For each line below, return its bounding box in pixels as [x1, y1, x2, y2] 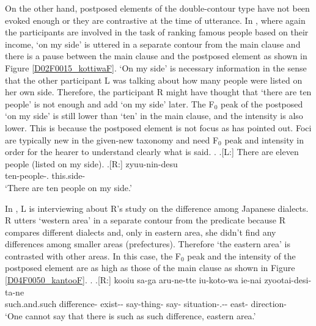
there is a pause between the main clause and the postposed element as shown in [5, 49, 307, 62]
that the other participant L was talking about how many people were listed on [5, 73, 303, 86]
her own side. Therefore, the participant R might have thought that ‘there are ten [5, 85, 312, 98]
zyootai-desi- [264, 273, 312, 286]
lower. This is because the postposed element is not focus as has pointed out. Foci [5, 121, 312, 134]
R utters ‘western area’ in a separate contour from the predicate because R [5, 214, 286, 226]
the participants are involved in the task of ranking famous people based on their [5, 26, 309, 38]
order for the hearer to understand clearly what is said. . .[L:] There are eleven [5, 145, 299, 158]
